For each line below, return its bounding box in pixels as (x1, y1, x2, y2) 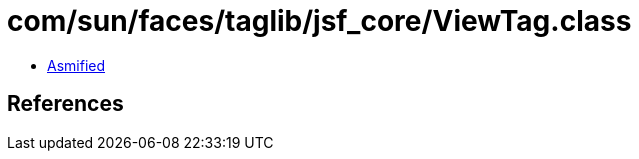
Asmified (47, 56, 106, 74)
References (7, 91, 124, 117)
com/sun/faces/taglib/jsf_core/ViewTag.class (7, 4, 632, 38)
